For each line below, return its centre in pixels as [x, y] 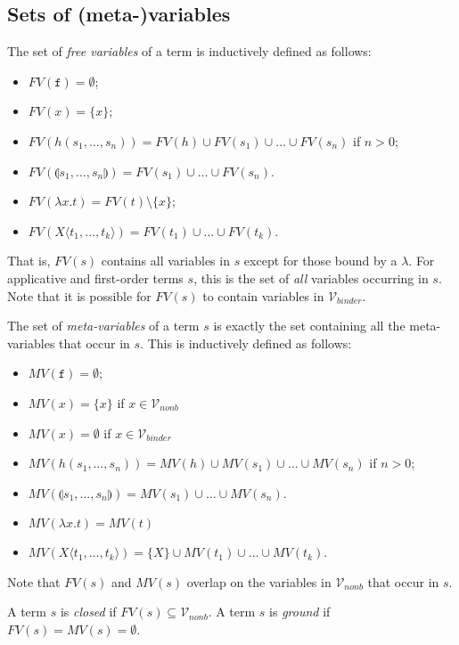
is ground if [300, 612]
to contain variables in [263, 295]
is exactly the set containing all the [309, 326]
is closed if [88, 612]
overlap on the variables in [259, 581]
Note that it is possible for [79, 295]
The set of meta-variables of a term [103, 326]
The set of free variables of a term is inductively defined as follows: [189, 51]
